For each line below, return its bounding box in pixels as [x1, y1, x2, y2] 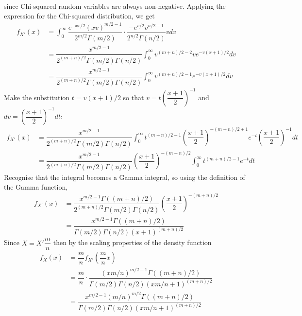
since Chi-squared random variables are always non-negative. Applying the [4, 1, 226, 11]
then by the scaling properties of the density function [53, 237, 212, 247]
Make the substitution [4, 92, 70, 102]
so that [123, 92, 144, 102]
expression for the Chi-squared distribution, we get [4, 10, 155, 20]
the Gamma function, [4, 181, 68, 192]
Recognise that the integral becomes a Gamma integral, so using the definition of [4, 172, 245, 182]
